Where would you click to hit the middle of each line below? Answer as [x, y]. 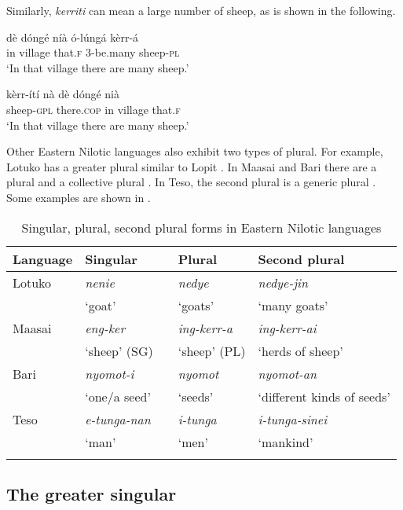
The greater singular [92, 493]
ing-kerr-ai [287, 328]
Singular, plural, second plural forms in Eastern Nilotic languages [201, 227]
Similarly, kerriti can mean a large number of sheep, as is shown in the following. [201, 10]
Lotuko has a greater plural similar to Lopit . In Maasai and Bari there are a [192, 166]
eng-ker [105, 328]
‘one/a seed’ [118, 396]
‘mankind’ [286, 442]
